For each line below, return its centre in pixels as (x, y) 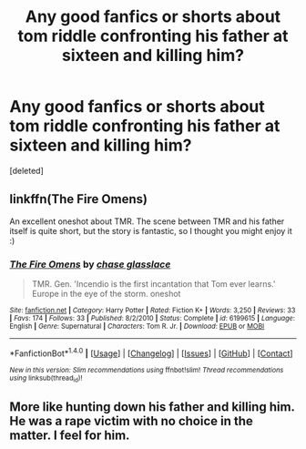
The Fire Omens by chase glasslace (90, 264)
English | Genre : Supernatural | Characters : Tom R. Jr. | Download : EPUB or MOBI (137, 327)
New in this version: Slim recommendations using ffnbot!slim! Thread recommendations (147, 370)
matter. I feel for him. (70, 436)
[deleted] (26, 170)
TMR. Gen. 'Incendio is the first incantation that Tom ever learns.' (153, 284)
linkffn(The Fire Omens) (79, 199)
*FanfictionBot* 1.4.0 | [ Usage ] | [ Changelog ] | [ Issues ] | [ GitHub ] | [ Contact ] (151, 352)
